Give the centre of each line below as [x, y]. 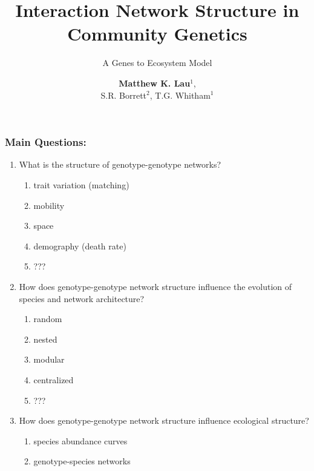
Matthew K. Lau [155, 83]
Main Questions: [46, 142]
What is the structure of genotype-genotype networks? [120, 164]
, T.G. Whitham [180, 95]
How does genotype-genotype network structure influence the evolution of [155, 286]
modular [49, 359]
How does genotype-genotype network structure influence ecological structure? [164, 420]
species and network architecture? [82, 298]
